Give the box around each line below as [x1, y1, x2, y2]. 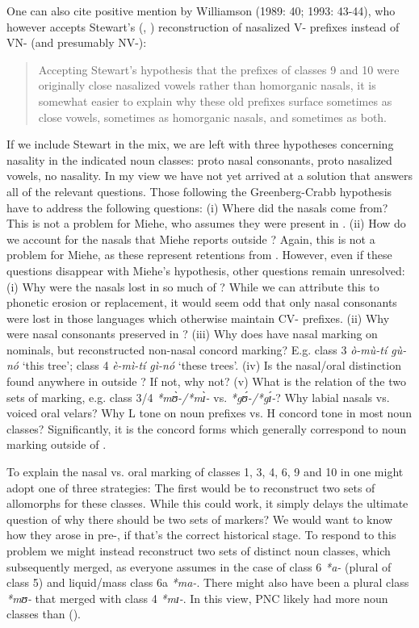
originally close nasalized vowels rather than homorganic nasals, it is [38, 77, 376, 94]
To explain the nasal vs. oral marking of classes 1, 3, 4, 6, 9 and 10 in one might [6, 463, 404, 480]
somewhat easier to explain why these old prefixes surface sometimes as [38, 92, 392, 109]
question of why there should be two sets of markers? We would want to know [6, 510, 393, 527]
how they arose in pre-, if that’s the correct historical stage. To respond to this [6, 526, 396, 543]
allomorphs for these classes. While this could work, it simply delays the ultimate [6, 495, 409, 512]
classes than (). [6, 605, 81, 622]
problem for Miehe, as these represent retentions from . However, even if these [6, 246, 392, 263]
